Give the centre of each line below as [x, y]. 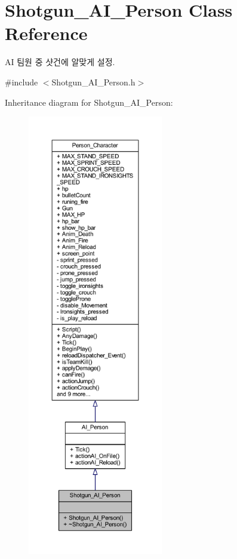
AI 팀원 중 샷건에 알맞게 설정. [60, 62]
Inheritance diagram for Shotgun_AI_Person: [89, 102]
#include [21, 82]
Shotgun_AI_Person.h [93, 82]
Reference [46, 33]
